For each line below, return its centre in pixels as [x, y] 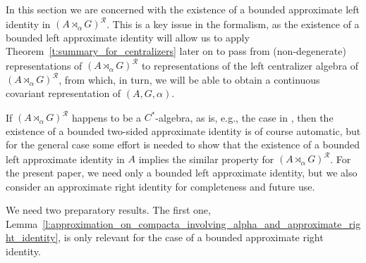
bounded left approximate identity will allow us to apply [128, 37]
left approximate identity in [65, 159]
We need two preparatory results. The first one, [108, 210]
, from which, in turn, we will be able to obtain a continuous [189, 79]
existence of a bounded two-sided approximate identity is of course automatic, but [183, 130]
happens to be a [106, 117]
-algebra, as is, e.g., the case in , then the [244, 117]
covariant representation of [63, 93]
